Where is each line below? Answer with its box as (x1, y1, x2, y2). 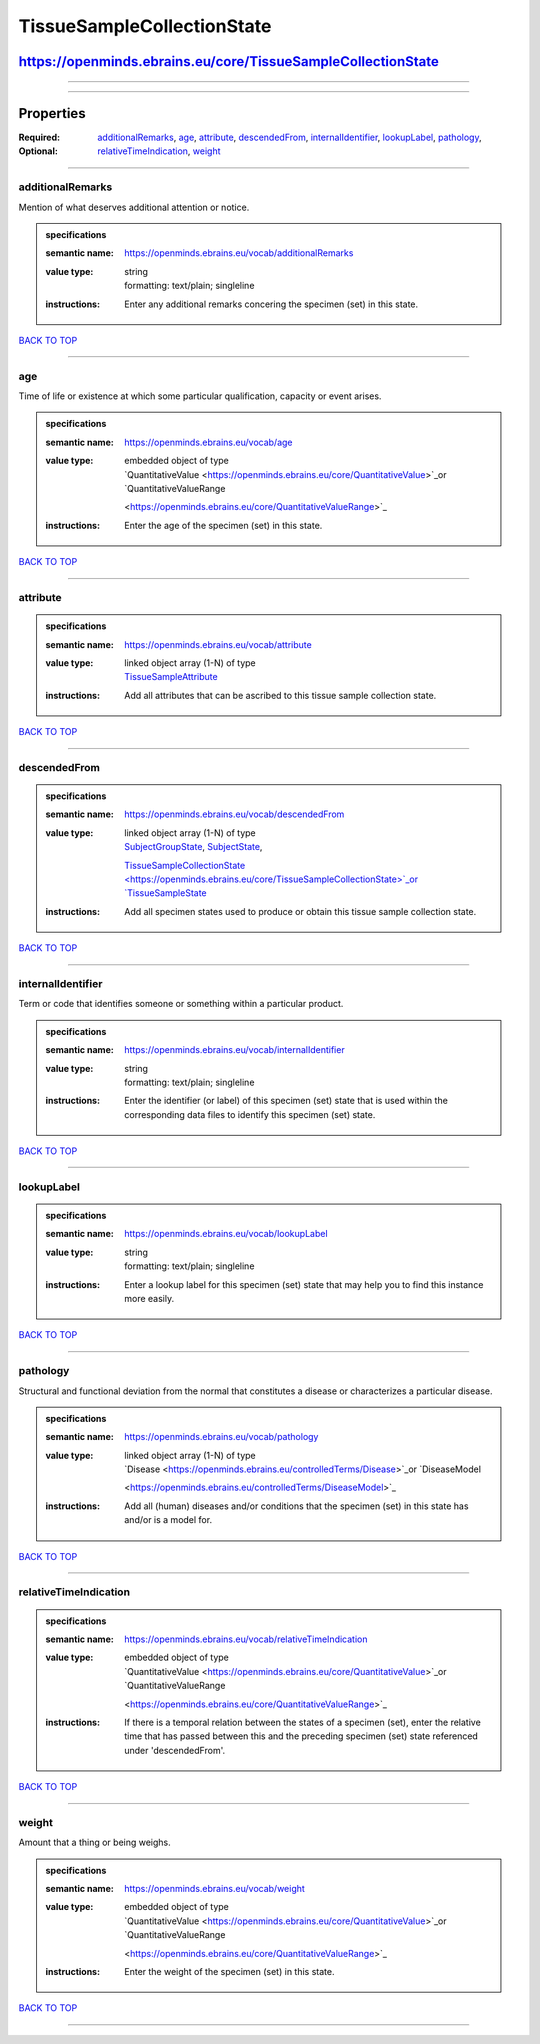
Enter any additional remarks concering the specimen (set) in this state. (124, 298, 419, 310)
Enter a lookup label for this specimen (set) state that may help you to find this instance (124, 1278, 484, 1290)
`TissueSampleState (124, 887, 207, 899)
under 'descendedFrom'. (124, 1744, 225, 1756)
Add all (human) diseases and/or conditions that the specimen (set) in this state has (124, 1500, 469, 1512)
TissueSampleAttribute (124, 671, 219, 683)
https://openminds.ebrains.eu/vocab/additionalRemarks (124, 247, 354, 259)
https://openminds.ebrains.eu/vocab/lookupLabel (124, 1228, 329, 1240)
